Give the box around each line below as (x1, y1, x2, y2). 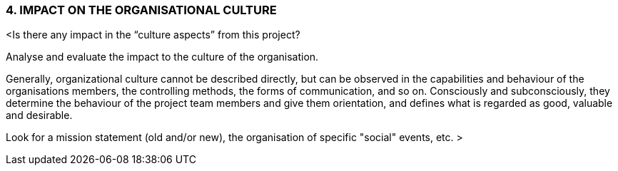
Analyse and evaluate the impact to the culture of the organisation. (6, 51, 319, 63)
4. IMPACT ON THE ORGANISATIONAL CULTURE (6, 3, 277, 17)
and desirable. (6, 109, 73, 122)
